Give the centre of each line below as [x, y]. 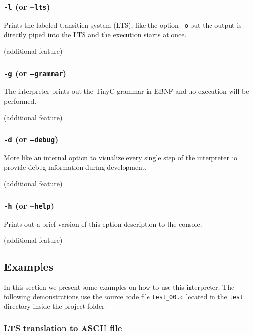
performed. [20, 101]
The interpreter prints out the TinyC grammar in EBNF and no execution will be [126, 91]
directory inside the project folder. [55, 306]
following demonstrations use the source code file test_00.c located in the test [124, 296]
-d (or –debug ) [31, 139]
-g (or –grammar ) [35, 73]
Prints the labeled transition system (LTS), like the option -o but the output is [123, 25]
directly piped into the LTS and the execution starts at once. [95, 34]
